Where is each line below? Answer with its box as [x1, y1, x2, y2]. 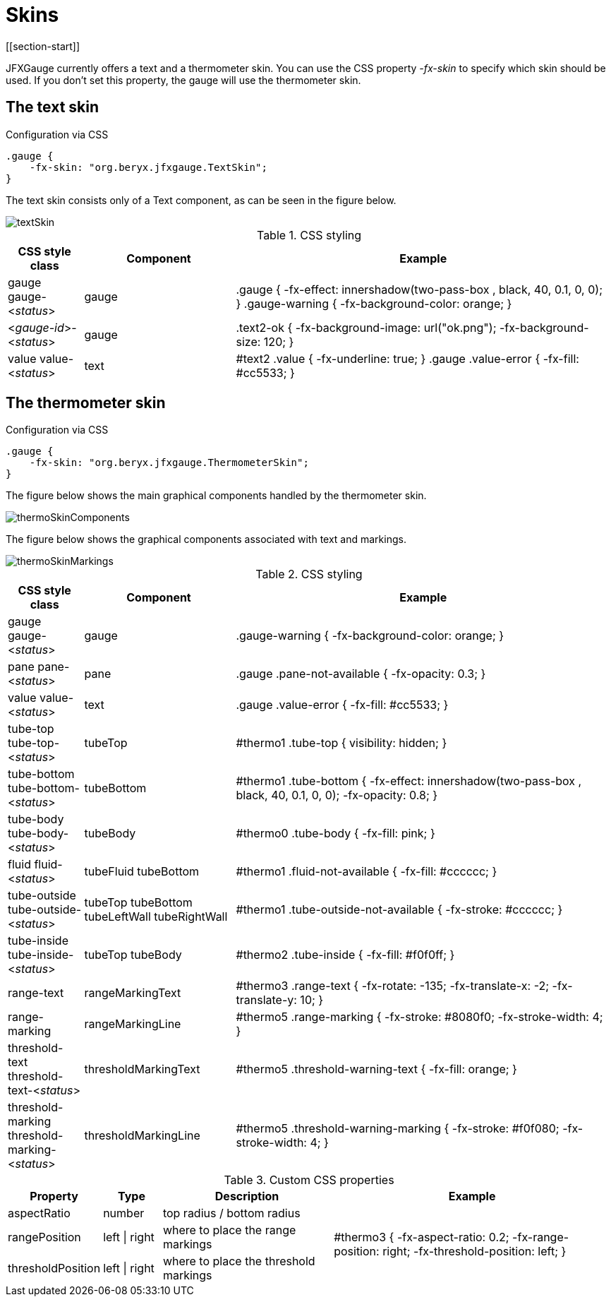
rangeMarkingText [84, 986, 181, 1001]
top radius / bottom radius [162, 1206, 301, 1221]
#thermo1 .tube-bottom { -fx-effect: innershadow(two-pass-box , [236, 774, 582, 789]
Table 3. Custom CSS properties [224, 1173, 394, 1188]
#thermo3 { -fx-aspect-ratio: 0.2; [334, 1230, 509, 1245]
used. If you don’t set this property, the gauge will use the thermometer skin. [6, 73, 361, 86]
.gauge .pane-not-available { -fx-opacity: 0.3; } [236, 667, 486, 681]
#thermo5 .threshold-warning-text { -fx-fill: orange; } [236, 1062, 517, 1077]
